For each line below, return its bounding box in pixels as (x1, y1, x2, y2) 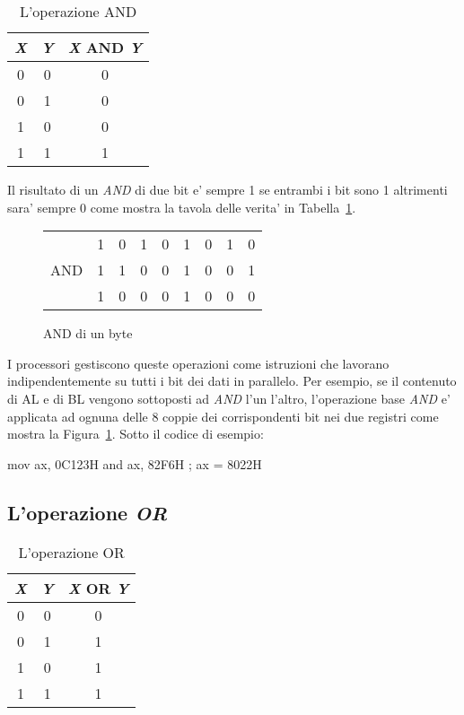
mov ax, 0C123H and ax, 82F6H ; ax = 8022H (7, 454, 262, 473)
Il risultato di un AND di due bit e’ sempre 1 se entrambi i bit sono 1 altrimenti (7, 180, 448, 198)
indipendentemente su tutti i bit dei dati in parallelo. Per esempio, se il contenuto (7, 371, 457, 390)
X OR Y (67, 577, 129, 598)
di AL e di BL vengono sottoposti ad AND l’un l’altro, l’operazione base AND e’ (7, 388, 451, 407)
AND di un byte (43, 324, 133, 343)
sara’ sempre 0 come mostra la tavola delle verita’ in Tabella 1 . (7, 197, 356, 216)
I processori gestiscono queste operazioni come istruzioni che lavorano (7, 353, 390, 372)
